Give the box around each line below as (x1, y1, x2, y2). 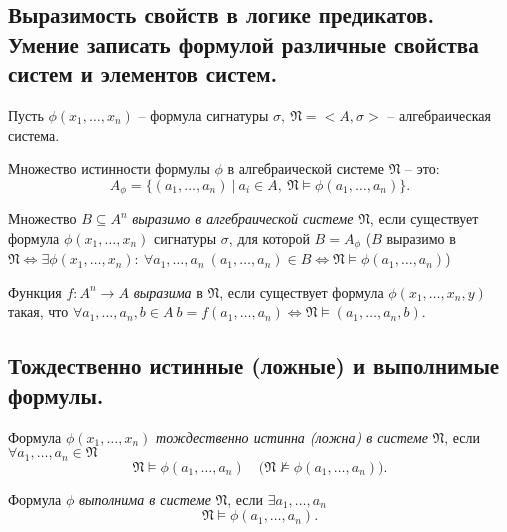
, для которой (228, 227, 310, 248)
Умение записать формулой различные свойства (8, 28, 479, 59)
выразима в (133, 281, 203, 302)
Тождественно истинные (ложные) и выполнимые (8, 350, 500, 381)
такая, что (8, 301, 69, 322)
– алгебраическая (387, 104, 491, 125)
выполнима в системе (79, 488, 211, 509)
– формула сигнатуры (138, 104, 269, 125)
